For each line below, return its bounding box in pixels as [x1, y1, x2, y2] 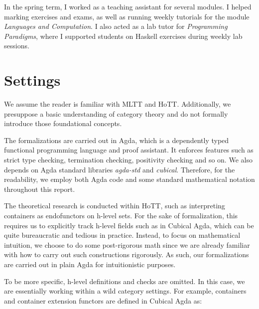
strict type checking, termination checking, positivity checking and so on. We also [4, 154, 253, 165]
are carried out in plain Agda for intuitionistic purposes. [4, 259, 176, 269]
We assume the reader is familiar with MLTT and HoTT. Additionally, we [4, 99, 231, 109]
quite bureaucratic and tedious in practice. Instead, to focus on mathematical [4, 230, 241, 240]
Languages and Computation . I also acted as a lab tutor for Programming [4, 21, 228, 31]
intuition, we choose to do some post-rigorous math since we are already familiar [4, 239, 250, 250]
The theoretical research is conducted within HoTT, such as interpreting [4, 200, 225, 211]
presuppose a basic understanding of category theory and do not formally [4, 108, 228, 119]
